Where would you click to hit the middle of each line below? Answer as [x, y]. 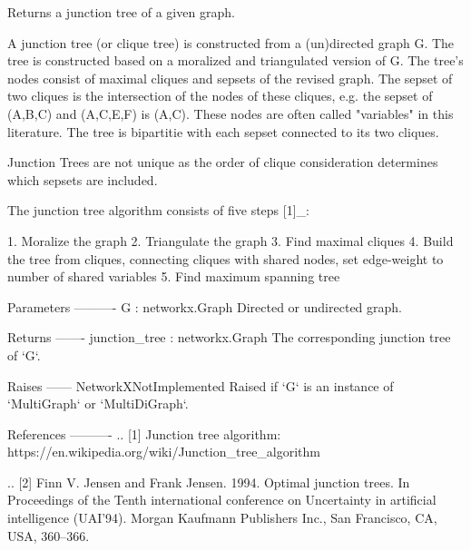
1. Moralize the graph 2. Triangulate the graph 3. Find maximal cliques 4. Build [231, 240]
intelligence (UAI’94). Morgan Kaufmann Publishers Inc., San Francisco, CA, [222, 518]
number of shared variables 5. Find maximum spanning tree [174, 276]
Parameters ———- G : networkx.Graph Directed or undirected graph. [205, 306]
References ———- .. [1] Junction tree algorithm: [144, 433]
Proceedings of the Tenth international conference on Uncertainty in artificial [222, 500]
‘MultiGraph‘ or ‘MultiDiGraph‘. [98, 403]
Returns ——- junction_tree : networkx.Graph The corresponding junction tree [229, 337]
